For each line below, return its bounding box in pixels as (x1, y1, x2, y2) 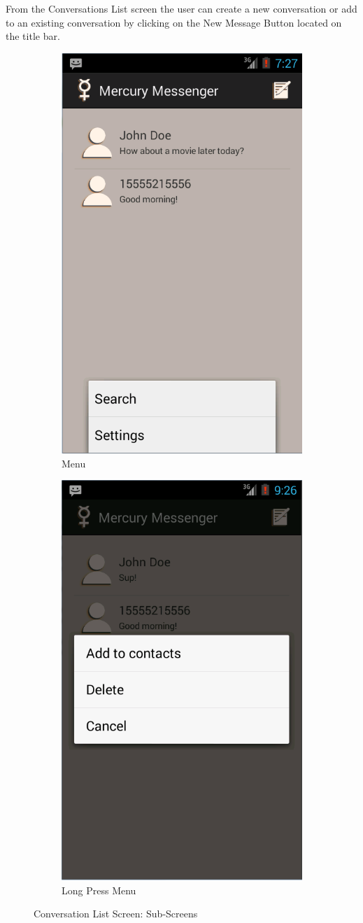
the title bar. (6, 29, 60, 43)
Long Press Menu (62, 882, 136, 897)
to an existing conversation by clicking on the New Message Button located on (6, 15, 342, 29)
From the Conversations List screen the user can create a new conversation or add (6, 1, 357, 15)
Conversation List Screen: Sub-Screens (34, 906, 198, 921)
